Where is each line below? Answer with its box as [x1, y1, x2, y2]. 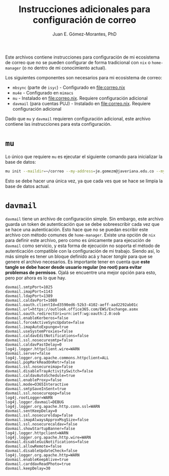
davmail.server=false [5, 351, 51, 356]
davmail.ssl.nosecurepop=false [5, 391, 71, 396]
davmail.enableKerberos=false [5, 315, 69, 320]
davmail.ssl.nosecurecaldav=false [5, 421, 78, 426]
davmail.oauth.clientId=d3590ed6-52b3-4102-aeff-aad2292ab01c [5, 302, 138, 307]
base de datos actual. [5, 183, 50, 189]
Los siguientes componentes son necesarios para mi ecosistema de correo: [5, 74, 162, 80]
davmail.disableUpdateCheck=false [5, 448, 78, 453]
